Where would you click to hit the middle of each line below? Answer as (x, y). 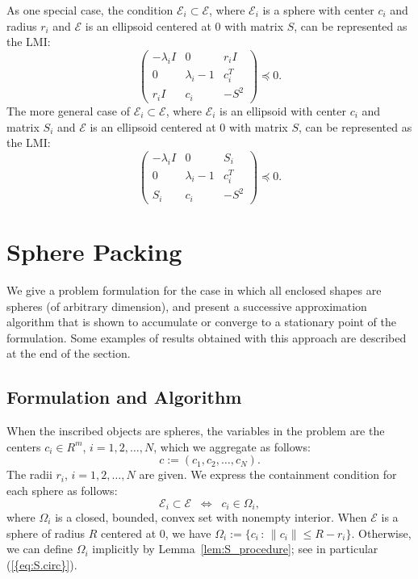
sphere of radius (46, 533)
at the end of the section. (69, 353)
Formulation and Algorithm (124, 397)
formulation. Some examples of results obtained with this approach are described (207, 337)
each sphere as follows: (62, 490)
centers (24, 446)
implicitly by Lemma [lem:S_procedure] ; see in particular (235, 549)
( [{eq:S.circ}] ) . (42, 564)
